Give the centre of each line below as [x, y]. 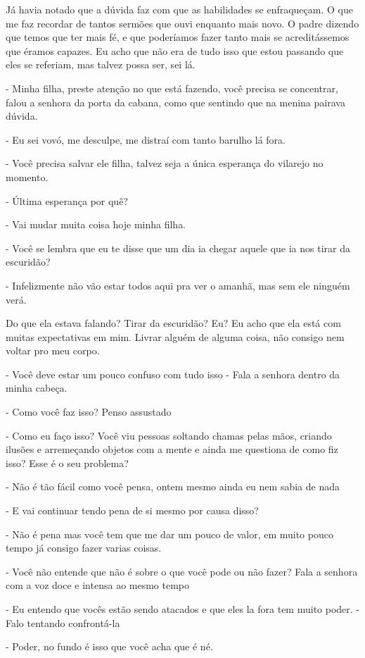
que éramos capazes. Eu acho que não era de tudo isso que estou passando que [175, 50]
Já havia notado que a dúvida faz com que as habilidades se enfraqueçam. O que [179, 9]
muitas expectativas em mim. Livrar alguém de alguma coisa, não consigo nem [175, 336]
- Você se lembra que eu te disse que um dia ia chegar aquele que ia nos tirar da [178, 248]
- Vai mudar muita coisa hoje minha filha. [96, 224]
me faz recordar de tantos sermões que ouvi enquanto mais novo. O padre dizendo [182, 23]
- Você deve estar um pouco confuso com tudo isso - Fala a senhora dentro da [173, 374]
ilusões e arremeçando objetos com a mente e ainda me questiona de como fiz [172, 449]
